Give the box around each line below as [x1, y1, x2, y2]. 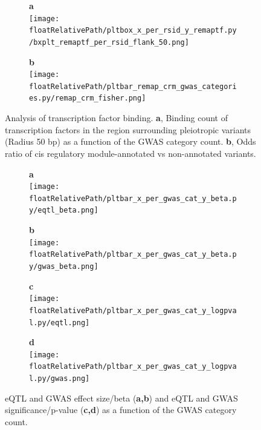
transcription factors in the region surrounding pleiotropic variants [5, 123, 251, 136]
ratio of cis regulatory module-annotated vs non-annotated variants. [5, 147, 256, 159]
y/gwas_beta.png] [29, 262, 98, 271]
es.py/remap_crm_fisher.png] [29, 94, 146, 103]
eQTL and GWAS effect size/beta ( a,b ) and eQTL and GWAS [5, 391, 238, 404]
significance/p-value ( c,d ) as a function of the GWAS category [5, 403, 237, 416]
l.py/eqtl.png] [29, 318, 90, 327]
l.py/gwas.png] [29, 374, 90, 383]
